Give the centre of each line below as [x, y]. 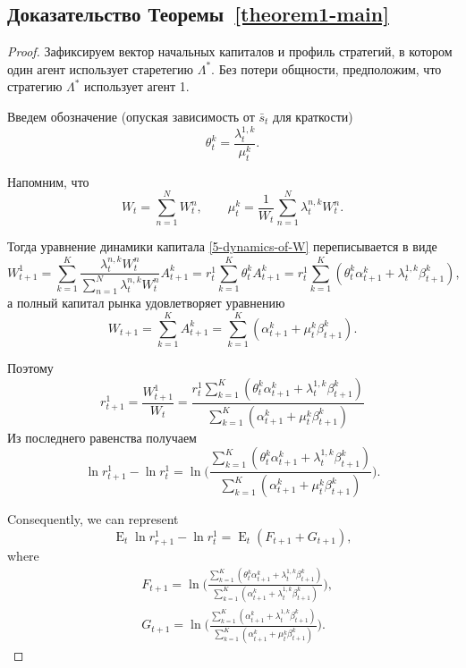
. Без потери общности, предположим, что [326, 68]
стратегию [35, 86]
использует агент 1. [137, 86]
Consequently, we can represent [93, 519]
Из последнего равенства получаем [102, 437]
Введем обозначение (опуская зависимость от [131, 116]
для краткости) [313, 116]
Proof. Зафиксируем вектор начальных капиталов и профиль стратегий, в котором [230, 51]
